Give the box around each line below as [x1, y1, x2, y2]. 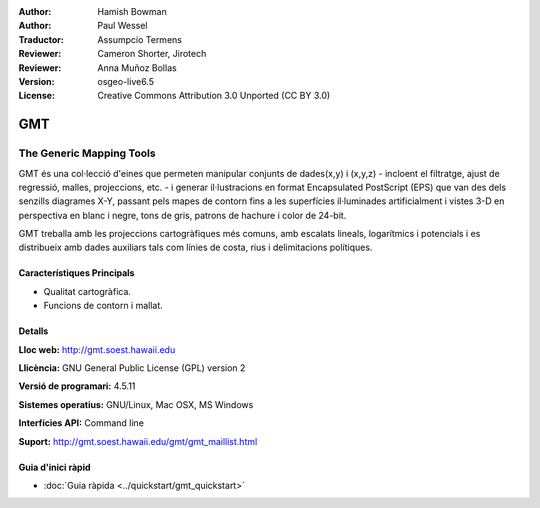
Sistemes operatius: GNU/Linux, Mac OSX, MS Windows [18, 398, 254, 410]
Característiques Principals [18, 267, 135, 279]
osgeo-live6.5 [97, 75, 155, 87]
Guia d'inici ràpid [18, 461, 91, 473]
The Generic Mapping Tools [18, 146, 156, 160]
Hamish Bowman [97, 6, 167, 17]
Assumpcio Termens [97, 33, 182, 45]
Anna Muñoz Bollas [97, 61, 177, 74]
